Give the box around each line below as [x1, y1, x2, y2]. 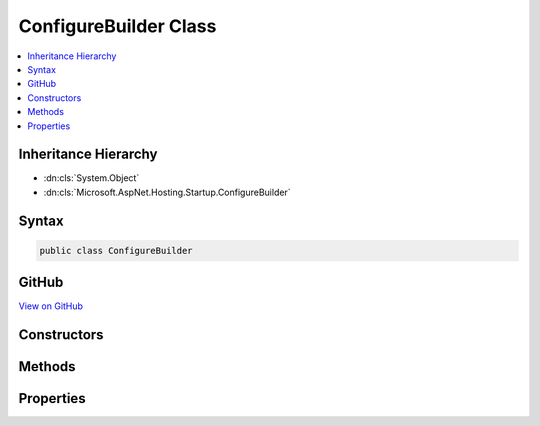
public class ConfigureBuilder [39, 245, 194, 256]
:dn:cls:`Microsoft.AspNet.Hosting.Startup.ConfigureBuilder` [43, 186, 291, 198]
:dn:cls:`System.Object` [43, 172, 140, 184]
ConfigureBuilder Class [18, 15, 217, 37]
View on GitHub [18, 300, 84, 312]
